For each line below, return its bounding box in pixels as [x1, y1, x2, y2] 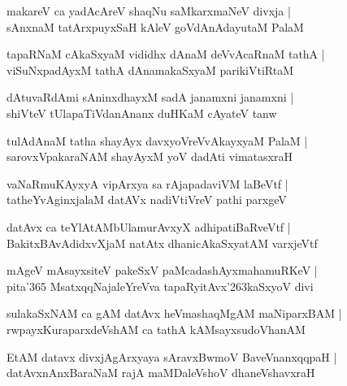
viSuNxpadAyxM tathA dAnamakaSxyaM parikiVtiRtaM [7, 61, 294, 78]
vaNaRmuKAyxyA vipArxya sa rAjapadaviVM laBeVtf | [7, 175, 288, 192]
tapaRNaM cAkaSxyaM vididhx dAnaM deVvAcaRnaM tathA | [7, 46, 325, 63]
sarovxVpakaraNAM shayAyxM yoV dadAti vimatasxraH [7, 148, 293, 165]
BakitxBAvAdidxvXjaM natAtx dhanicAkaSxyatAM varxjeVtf [7, 234, 318, 251]
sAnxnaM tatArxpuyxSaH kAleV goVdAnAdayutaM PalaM [7, 18, 304, 35]
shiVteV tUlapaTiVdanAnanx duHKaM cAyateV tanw [7, 104, 277, 121]
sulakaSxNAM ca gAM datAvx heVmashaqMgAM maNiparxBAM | [7, 305, 342, 322]
